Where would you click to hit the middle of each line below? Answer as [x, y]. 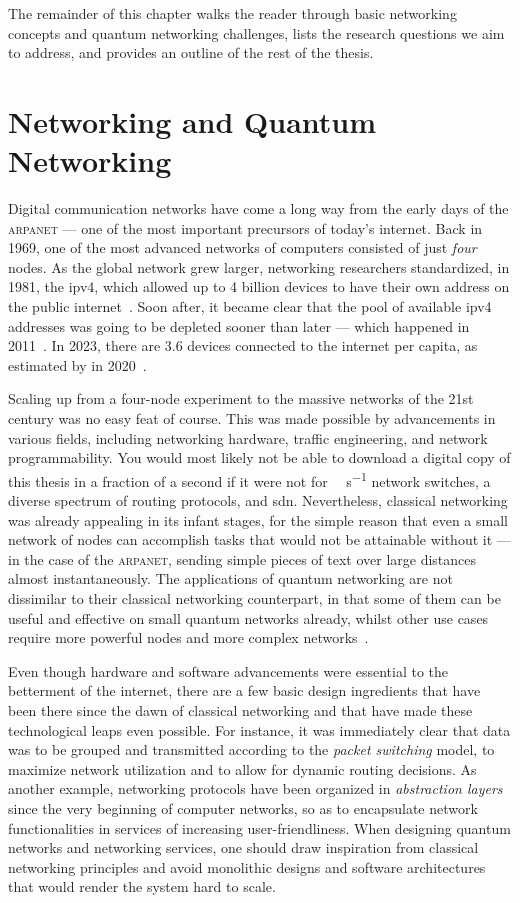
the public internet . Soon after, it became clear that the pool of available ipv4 [250, 306]
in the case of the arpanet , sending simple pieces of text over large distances [242, 558]
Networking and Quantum [192, 120]
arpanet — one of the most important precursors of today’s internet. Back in [245, 227]
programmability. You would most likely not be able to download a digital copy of [259, 457]
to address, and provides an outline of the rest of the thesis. [191, 52]
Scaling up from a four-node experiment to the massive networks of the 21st [241, 398]
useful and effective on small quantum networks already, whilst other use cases [248, 617]
